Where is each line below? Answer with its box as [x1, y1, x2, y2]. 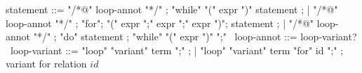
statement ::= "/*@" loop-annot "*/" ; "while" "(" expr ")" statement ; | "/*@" [6, 2, 338, 16]
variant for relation [6, 56, 87, 71]
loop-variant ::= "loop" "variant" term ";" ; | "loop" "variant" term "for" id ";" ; [10, 42, 344, 57]
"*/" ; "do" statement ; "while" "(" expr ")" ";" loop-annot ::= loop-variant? [33, 29, 357, 44]
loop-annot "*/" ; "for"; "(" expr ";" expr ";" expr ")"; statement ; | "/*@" [6, 15, 314, 30]
